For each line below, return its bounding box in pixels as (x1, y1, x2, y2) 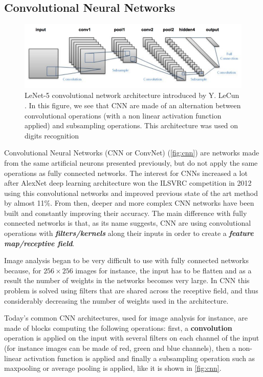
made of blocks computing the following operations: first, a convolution (4, 322, 232, 333)
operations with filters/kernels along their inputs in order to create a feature (4, 228, 254, 239)
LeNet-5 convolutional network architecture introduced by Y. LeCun (25, 90, 239, 101)
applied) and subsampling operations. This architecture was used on (25, 120, 238, 131)
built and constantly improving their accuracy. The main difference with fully (4, 207, 247, 218)
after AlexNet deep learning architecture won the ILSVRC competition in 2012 (4, 177, 252, 188)
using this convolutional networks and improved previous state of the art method (4, 187, 258, 198)
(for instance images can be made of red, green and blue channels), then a (4, 343, 236, 353)
